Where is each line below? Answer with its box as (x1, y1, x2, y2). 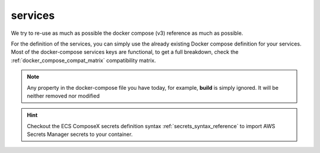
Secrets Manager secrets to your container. (27, 131, 133, 138)
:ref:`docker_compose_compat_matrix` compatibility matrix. (11, 57, 156, 64)
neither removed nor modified (27, 92, 100, 99)
